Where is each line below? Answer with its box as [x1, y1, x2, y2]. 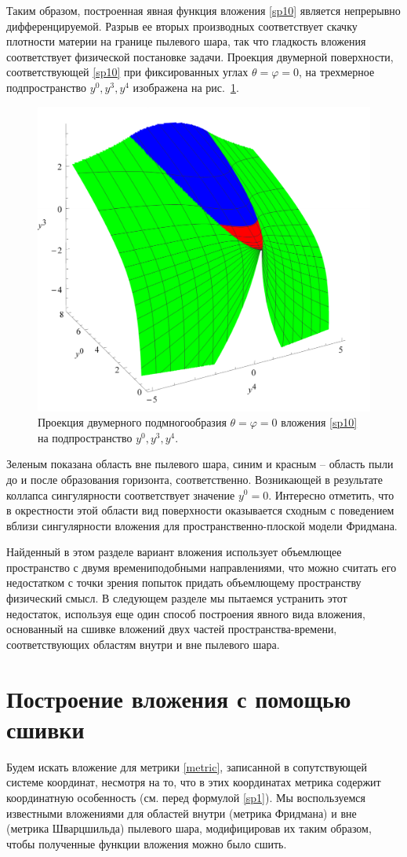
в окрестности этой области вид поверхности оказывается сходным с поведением [6, 502, 394, 518]
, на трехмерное [299, 64, 375, 80]
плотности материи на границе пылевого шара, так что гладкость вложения [6, 33, 366, 49]
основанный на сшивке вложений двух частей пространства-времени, [6, 621, 337, 637]
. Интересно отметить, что [268, 486, 394, 503]
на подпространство [38, 429, 133, 445]
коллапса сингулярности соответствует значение [6, 486, 235, 503]
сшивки [6, 712, 85, 745]
